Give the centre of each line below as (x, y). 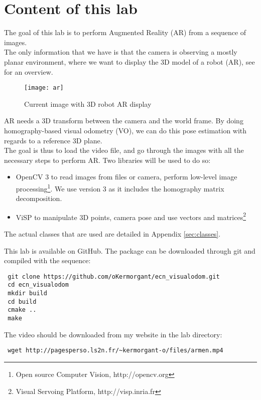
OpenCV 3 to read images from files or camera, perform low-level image (126, 177)
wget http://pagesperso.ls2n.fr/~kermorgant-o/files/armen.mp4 (115, 351)
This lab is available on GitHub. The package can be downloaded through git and (130, 250)
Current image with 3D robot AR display (88, 104)
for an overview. (29, 71)
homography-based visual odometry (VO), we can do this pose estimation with (125, 130)
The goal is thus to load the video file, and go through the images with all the (124, 150)
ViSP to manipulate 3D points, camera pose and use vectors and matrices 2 (131, 216)
